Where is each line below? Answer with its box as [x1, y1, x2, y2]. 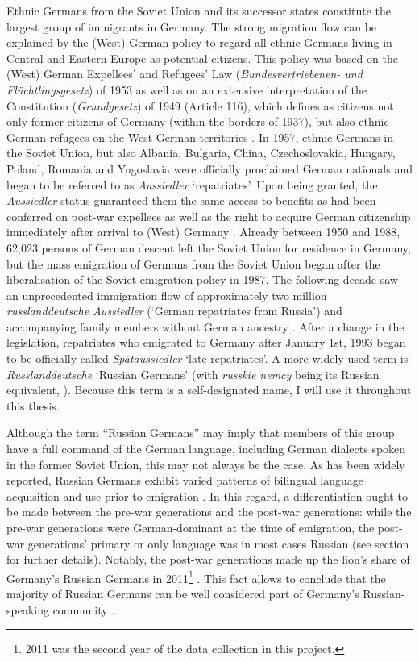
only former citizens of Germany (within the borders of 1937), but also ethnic [6, 113, 389, 130]
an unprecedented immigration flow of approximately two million [6, 286, 327, 303]
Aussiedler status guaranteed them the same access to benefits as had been [6, 192, 376, 209]
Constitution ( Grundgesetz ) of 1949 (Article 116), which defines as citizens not [6, 97, 394, 114]
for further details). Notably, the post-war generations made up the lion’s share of [6, 551, 410, 568]
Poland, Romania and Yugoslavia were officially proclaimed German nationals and [6, 160, 413, 177]
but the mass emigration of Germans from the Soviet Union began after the [6, 255, 380, 272]
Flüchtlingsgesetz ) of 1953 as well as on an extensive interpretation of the [6, 81, 367, 98]
